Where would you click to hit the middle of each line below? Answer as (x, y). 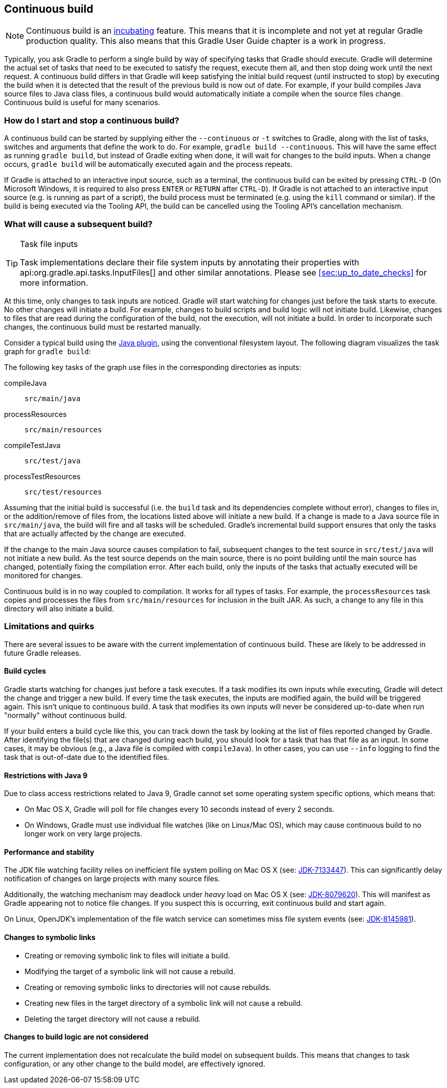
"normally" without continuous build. (66, 715)
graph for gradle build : (48, 351)
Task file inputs (49, 244)
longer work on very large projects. (83, 834)
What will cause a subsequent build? (78, 224)
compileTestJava (32, 445)
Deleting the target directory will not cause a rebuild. (113, 1019)
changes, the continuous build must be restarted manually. (103, 327)
